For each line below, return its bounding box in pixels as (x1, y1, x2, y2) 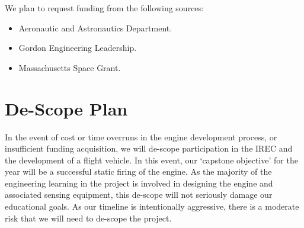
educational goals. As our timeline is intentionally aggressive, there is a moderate (5, 200, 299, 213)
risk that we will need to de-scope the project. (5, 211, 172, 224)
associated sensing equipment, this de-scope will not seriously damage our (5, 188, 273, 201)
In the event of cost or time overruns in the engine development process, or (5, 130, 277, 143)
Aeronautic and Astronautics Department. (18, 21, 172, 34)
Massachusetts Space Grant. (18, 61, 121, 73)
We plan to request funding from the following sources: (5, 2, 204, 14)
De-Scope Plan (5, 96, 128, 120)
